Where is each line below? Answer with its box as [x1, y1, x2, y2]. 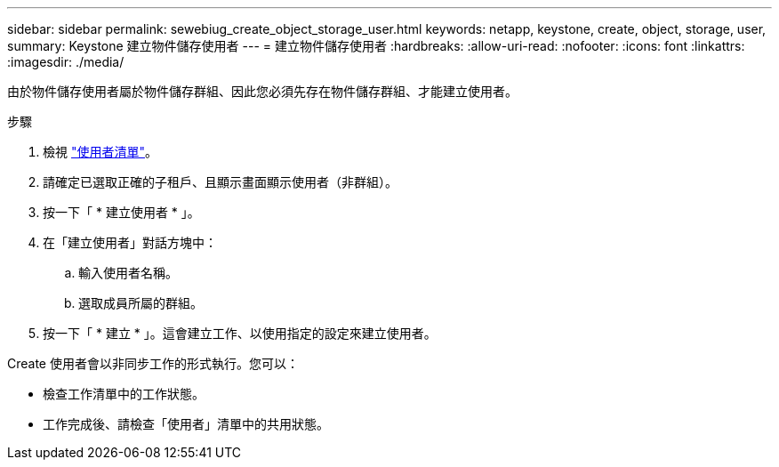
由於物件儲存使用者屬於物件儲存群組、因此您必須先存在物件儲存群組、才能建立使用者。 [7, 84, 518, 99]
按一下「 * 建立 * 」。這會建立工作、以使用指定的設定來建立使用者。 [43, 326, 437, 341]
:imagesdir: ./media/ [7, 54, 124, 69]
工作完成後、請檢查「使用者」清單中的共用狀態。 [43, 416, 329, 431]
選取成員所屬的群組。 [78, 295, 203, 310]
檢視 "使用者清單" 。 [43, 144, 157, 159]
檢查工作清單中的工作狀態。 [43, 386, 205, 401]
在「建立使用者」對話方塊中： [43, 235, 217, 250]
